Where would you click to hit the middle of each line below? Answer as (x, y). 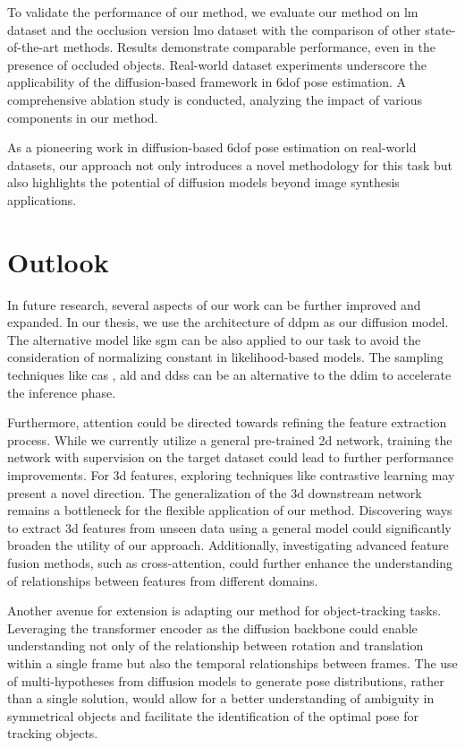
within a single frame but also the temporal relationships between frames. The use (232, 662)
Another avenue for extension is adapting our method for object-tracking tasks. (224, 610)
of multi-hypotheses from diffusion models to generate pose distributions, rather (226, 680)
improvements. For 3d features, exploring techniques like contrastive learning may (231, 475)
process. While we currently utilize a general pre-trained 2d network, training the (230, 439)
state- (440, 29)
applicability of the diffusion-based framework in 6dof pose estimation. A (207, 82)
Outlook (58, 261)
